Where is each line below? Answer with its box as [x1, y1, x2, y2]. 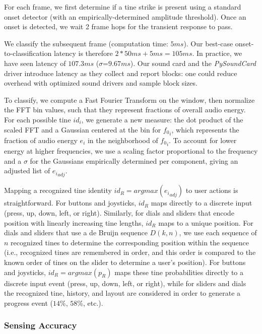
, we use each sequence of [179, 227, 257, 238]
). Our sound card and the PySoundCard [130, 57, 256, 68]
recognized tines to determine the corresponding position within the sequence [11, 237, 249, 247]
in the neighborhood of [87, 135, 158, 145]
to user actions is [185, 185, 238, 195]
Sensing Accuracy [4, 319, 77, 331]
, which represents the [171, 124, 239, 135]
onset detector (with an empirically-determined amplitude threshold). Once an [4, 11, 246, 22]
